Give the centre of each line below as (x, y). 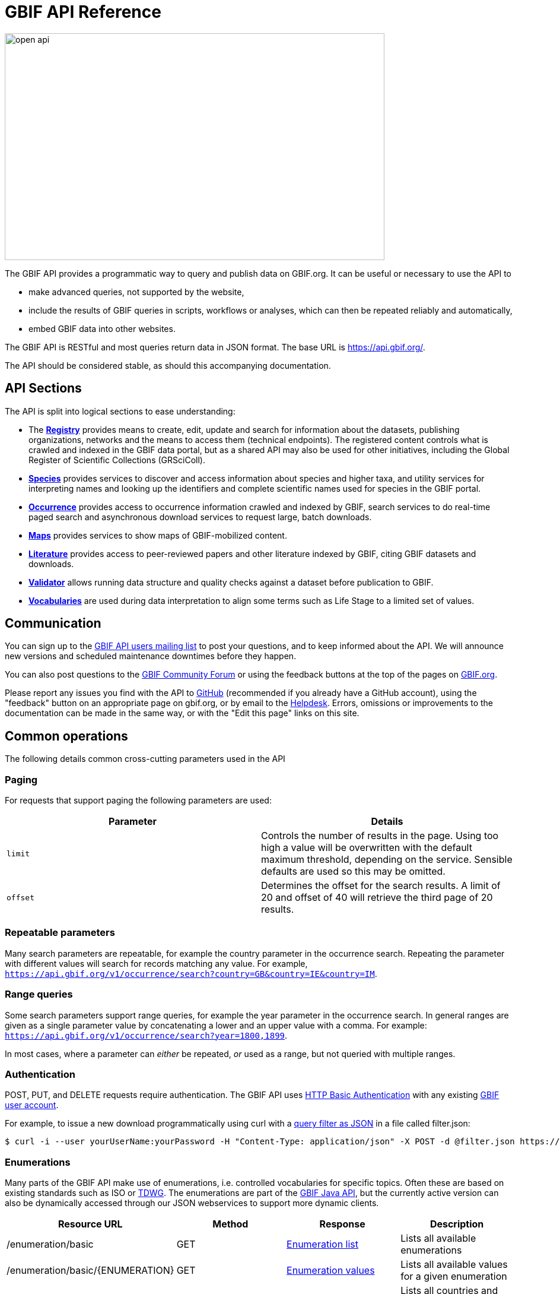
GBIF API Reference (83, 12)
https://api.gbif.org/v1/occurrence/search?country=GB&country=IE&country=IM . (191, 973)
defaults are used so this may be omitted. (353, 871)
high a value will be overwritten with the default (367, 848)
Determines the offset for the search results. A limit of (381, 886)
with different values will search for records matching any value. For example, (156, 963)
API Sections (43, 388)
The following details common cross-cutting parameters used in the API (145, 759)
